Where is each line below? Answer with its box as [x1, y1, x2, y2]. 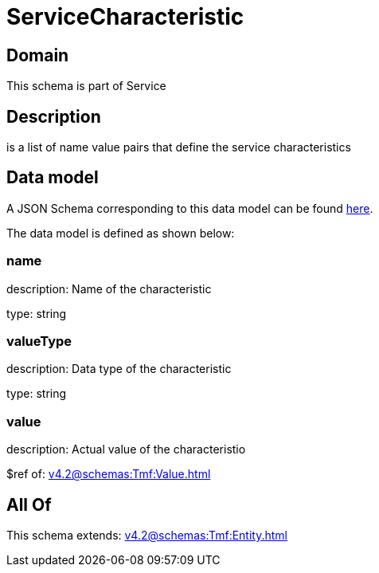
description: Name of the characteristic [6, 281, 212, 296]
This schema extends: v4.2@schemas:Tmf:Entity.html [6, 528, 287, 542]
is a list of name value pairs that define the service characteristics [6, 140, 351, 155]
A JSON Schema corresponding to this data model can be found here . [6, 201, 373, 215]
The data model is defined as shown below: [6, 226, 235, 240]
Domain [6, 45, 69, 65]
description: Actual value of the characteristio [6, 442, 246, 457]
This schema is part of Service [6, 79, 166, 93]
